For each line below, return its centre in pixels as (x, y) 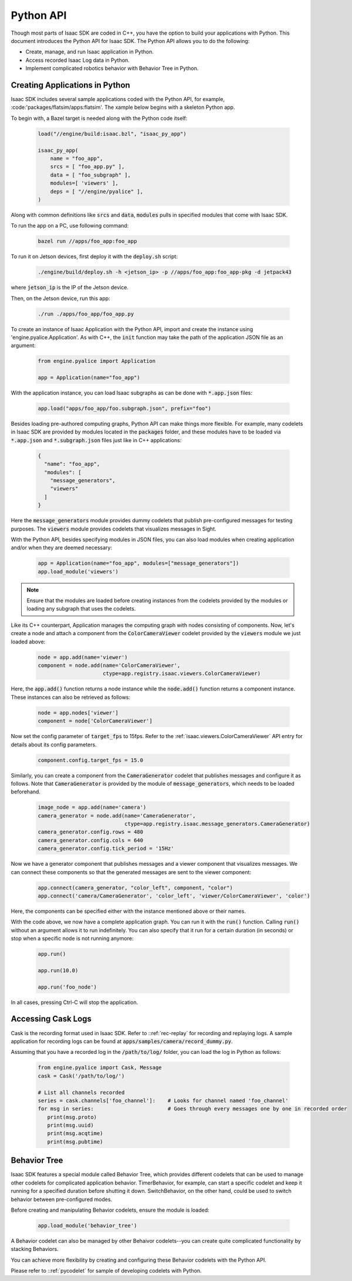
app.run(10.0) (58, 970)
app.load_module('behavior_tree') (87, 1225)
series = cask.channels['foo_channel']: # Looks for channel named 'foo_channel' (163, 1100)
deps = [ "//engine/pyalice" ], (97, 191)
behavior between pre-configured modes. (62, 1199)
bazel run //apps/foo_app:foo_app (87, 241)
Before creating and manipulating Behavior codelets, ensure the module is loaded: (110, 1210)
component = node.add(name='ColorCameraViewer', (109, 665)
